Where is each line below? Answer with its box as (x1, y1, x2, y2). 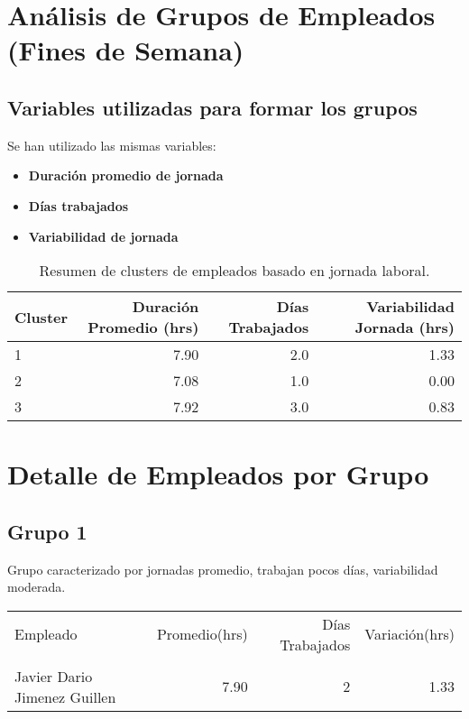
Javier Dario (14, 665, 93, 687)
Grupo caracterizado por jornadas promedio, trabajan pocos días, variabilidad (7, 559, 438, 578)
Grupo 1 (7, 517, 87, 545)
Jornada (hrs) (354, 317, 455, 338)
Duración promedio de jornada (28, 166, 224, 185)
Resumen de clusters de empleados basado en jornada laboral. (39, 260, 430, 281)
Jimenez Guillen (14, 686, 116, 707)
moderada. (7, 577, 66, 596)
